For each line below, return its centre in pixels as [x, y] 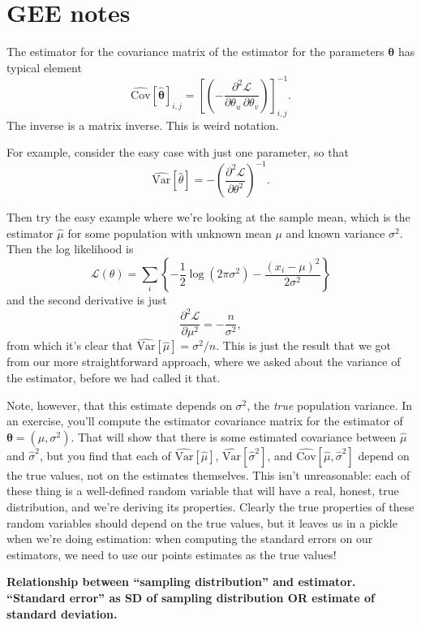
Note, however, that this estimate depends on [119, 405]
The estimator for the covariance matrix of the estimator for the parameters [195, 52]
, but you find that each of [105, 455]
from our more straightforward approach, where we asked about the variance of [204, 362]
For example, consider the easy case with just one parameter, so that [178, 152]
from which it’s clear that [70, 345]
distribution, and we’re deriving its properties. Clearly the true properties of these [210, 507]
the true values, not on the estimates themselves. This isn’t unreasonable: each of [208, 474]
